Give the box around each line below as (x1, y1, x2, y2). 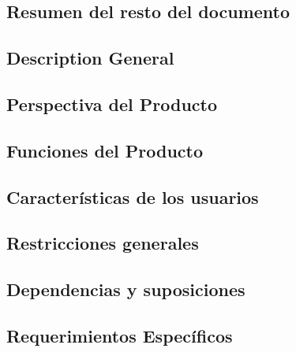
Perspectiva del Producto (6, 91, 218, 116)
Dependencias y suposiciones (6, 277, 245, 302)
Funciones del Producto (6, 138, 204, 162)
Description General (6, 46, 174, 70)
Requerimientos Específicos (6, 323, 233, 347)
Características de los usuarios (6, 184, 259, 209)
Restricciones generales (6, 231, 199, 255)
